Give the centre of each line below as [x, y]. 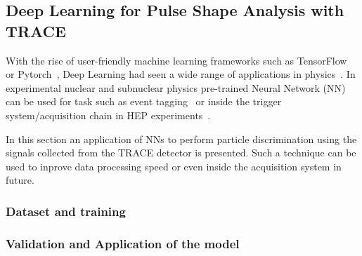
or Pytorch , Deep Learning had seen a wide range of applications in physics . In [181, 74]
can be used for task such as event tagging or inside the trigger [144, 101]
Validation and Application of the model [123, 243]
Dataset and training [66, 211]
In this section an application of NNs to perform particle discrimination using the [181, 139]
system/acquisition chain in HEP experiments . [108, 115]
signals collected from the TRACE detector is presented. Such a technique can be [181, 153]
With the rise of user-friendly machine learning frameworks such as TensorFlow [176, 60]
